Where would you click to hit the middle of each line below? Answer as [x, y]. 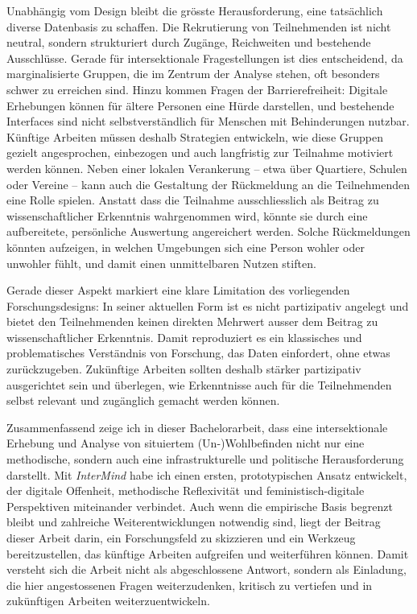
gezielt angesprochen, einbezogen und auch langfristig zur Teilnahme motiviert [200, 152]
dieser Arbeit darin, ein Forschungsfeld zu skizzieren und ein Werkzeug [181, 538]
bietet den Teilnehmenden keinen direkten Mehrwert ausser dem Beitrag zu [192, 321]
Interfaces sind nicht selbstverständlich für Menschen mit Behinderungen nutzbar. [208, 121]
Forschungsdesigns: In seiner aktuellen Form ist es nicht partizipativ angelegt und [208, 305]
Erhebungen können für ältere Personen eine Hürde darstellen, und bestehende [200, 105]
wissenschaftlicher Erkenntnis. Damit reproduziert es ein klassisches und [184, 337]
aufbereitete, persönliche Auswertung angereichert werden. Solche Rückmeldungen [208, 231]
